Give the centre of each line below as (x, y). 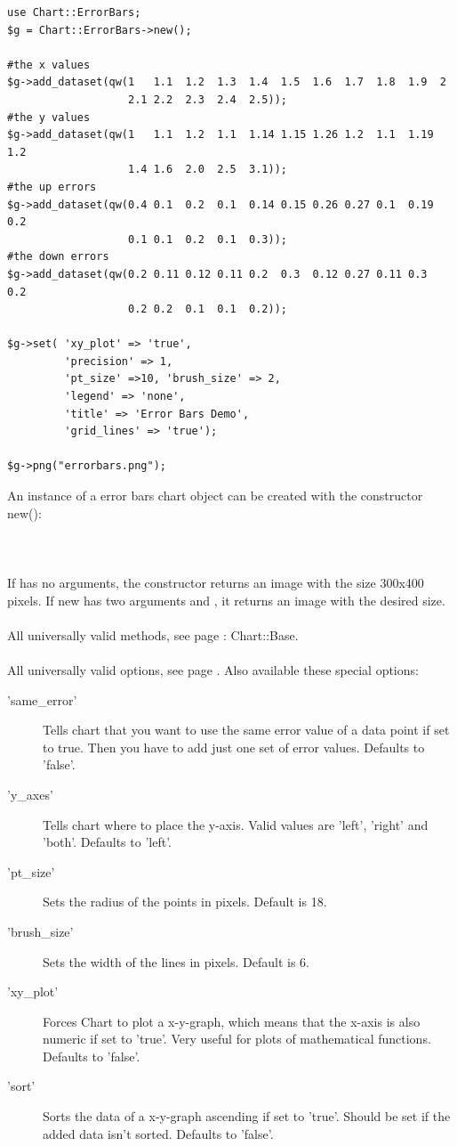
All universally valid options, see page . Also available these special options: (213, 669)
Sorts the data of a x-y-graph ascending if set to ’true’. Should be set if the (247, 1116)
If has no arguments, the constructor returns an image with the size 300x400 (216, 582)
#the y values (49, 117)
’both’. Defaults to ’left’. (107, 842)
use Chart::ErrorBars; (74, 12)
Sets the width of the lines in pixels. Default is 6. (176, 961)
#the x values (49, 65)
